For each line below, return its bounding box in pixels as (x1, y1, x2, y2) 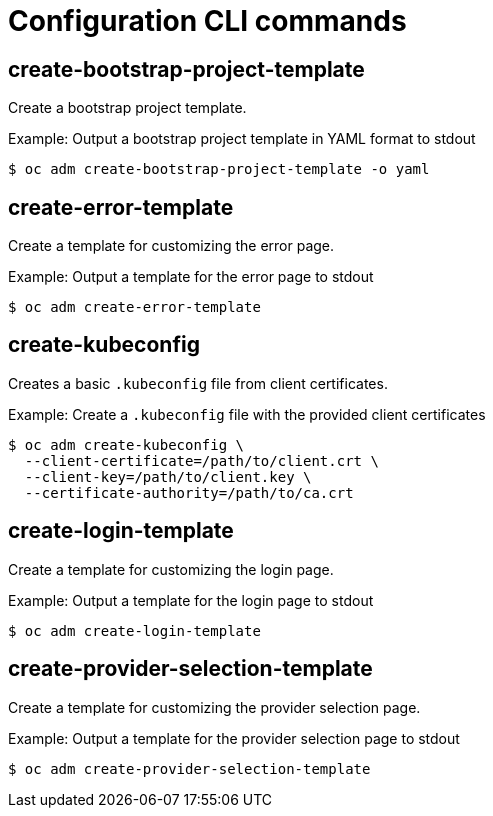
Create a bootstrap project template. (8, 99, 247, 117)
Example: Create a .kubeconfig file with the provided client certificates (8, 405, 486, 423)
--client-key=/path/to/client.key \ (24, 468, 312, 485)
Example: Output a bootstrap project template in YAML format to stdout (8, 130, 476, 148)
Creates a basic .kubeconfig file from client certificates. (8, 374, 388, 392)
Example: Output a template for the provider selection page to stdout (8, 729, 460, 747)
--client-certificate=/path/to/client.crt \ (24, 452, 379, 469)
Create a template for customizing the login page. (8, 560, 334, 578)
